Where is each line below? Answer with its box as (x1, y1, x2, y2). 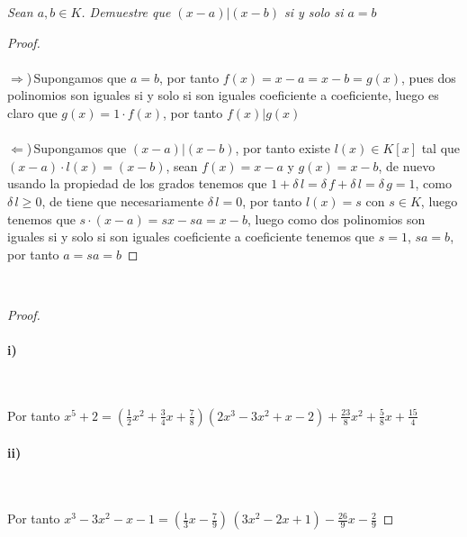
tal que (421, 139, 461, 158)
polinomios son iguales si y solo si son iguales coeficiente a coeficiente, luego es (7, 86, 439, 105)
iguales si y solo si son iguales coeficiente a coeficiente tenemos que (7, 227, 375, 246)
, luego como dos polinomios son (247, 209, 426, 228)
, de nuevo (378, 156, 436, 175)
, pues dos (401, 68, 456, 86)
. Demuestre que (81, 3, 171, 21)
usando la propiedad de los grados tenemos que (7, 174, 267, 193)
